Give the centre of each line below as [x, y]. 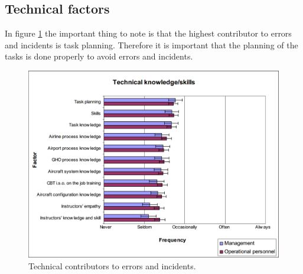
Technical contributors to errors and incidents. [112, 265]
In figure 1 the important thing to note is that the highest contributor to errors [148, 33]
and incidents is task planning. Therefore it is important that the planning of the [151, 44]
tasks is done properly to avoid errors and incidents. [99, 56]
